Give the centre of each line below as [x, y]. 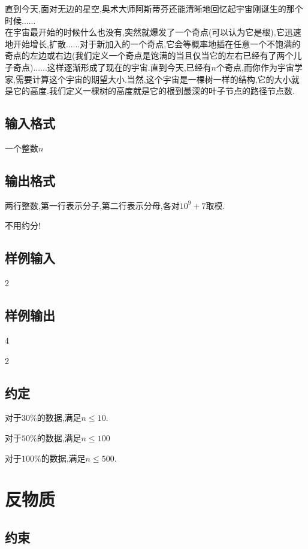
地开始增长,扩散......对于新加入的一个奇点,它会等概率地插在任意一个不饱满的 [153, 43]
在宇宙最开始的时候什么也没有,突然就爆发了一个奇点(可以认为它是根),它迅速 [153, 32]
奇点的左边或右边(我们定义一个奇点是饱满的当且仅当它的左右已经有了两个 [149, 55]
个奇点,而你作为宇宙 [255, 67]
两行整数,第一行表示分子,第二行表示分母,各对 [92, 205]
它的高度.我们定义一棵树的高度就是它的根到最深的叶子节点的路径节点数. [154, 91]
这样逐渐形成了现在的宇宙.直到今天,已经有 [129, 67]
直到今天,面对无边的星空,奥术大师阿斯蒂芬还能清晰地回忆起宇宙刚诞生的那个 [154, 8]
